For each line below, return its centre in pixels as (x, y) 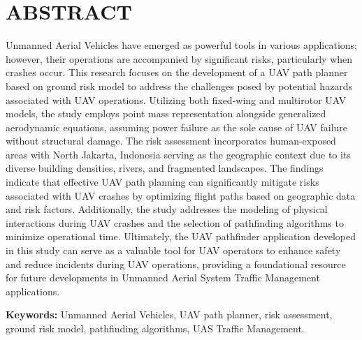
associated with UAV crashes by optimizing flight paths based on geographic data (181, 195)
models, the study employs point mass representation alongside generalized (166, 113)
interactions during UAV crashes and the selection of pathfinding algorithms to (175, 222)
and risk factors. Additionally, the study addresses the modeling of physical (167, 209)
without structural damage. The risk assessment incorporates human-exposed (171, 141)
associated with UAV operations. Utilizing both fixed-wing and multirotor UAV (176, 99)
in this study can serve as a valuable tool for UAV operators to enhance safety (173, 250)
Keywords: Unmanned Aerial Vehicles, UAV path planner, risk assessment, (169, 315)
